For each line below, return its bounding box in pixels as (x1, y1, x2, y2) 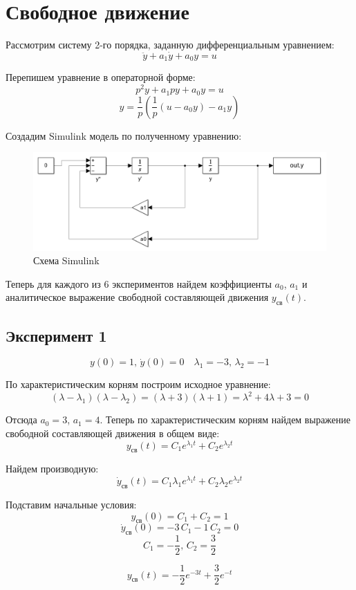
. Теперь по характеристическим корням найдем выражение (100, 412, 351, 427)
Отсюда (6, 412, 37, 427)
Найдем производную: (6, 461, 99, 476)
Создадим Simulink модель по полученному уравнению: (6, 128, 242, 142)
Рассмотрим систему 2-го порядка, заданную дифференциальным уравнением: (6, 37, 335, 52)
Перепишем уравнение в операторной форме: (6, 70, 196, 84)
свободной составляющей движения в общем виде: (6, 426, 220, 441)
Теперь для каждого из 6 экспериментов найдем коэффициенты (6, 276, 272, 291)
